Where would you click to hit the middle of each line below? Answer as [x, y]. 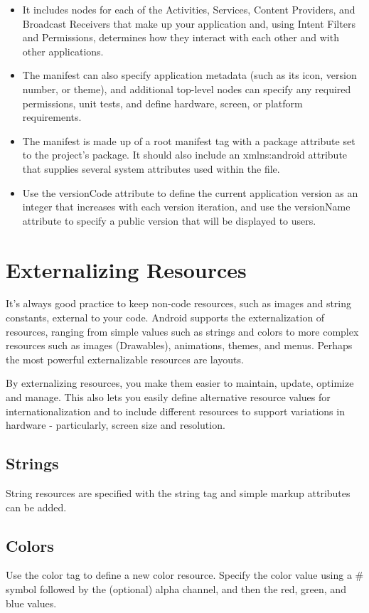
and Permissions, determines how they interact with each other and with [181, 37]
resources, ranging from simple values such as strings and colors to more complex [182, 331]
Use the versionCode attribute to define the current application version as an [190, 192]
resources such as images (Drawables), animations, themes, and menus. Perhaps [179, 345]
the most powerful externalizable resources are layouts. [125, 359]
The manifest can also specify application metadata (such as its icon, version [189, 75]
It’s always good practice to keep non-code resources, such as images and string [179, 303]
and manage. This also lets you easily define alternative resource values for [168, 397]
